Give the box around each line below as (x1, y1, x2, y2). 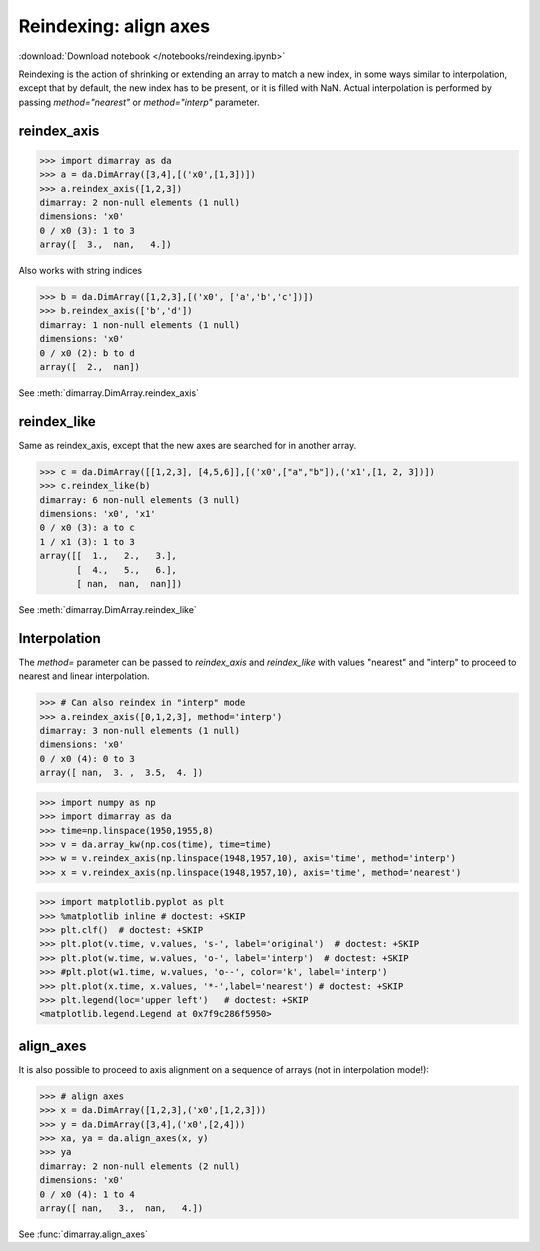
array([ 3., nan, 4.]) (39, 239, 172, 250)
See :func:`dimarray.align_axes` (18, 1228, 149, 1240)
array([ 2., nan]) (39, 361, 140, 372)
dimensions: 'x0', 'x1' (39, 508, 157, 520)
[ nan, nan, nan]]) (76, 578, 183, 589)
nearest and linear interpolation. (18, 670, 150, 682)
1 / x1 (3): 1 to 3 (39, 536, 135, 547)
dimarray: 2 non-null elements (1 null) (39, 196, 240, 208)
